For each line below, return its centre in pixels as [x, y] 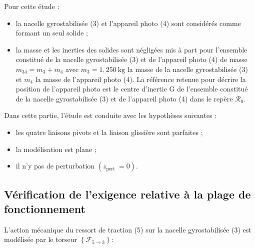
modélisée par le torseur [41, 239]
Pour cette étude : [32, 6]
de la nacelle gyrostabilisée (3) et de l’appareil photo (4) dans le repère [124, 98]
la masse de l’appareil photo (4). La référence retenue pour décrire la [140, 79]
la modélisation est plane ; [56, 149]
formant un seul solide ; [52, 33]
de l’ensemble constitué [212, 89]
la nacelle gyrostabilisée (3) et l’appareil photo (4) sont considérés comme [128, 23]
